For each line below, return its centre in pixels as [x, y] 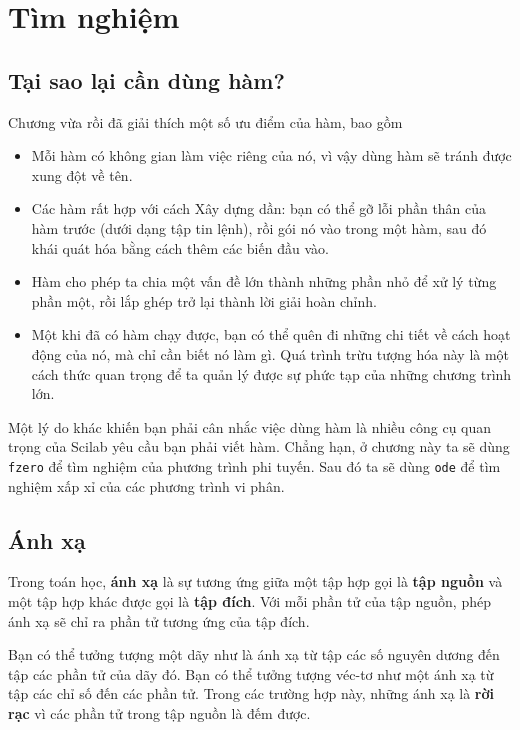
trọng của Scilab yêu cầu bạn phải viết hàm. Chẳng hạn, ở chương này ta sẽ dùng [259, 446]
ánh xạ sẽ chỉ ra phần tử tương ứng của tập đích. [159, 620]
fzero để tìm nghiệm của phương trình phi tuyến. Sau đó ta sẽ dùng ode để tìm [254, 465]
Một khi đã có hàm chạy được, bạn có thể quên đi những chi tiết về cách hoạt [271, 334]
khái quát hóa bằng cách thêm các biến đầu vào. [180, 247]
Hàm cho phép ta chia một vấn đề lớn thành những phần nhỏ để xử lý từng [264, 281]
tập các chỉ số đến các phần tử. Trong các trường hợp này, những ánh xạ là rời [251, 693]
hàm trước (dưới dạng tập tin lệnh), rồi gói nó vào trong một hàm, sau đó [259, 227]
